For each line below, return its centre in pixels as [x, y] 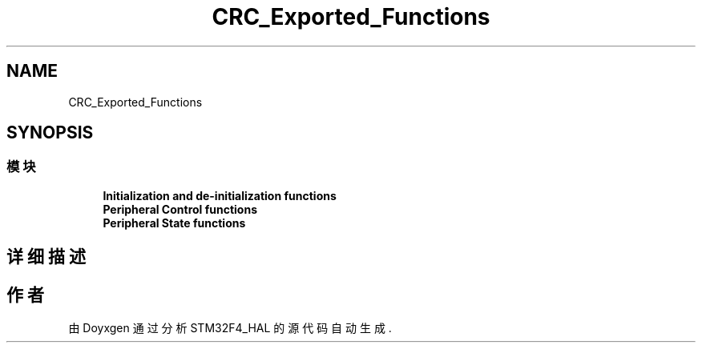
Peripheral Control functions [180, 209]
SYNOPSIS [50, 133]
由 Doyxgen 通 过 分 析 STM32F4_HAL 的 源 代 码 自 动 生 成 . [230, 328]
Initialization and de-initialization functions [220, 195]
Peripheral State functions [174, 223]
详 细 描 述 [46, 257]
